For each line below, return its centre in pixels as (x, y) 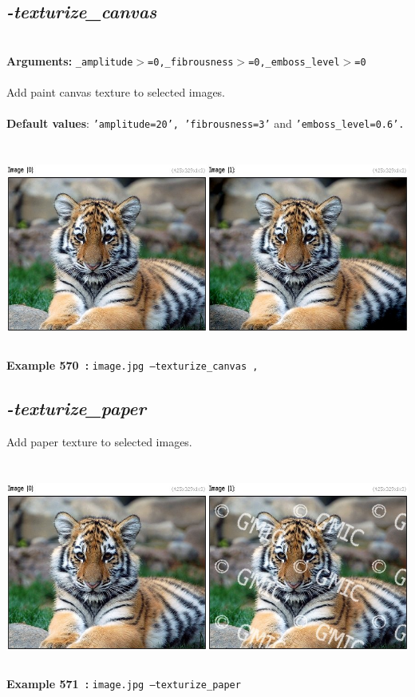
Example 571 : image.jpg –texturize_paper (124, 683)
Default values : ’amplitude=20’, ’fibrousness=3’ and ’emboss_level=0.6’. (206, 123)
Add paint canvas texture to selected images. (116, 92)
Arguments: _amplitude (70, 60)
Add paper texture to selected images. (99, 441)
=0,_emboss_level (294, 62)
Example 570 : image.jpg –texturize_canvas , (132, 365)
